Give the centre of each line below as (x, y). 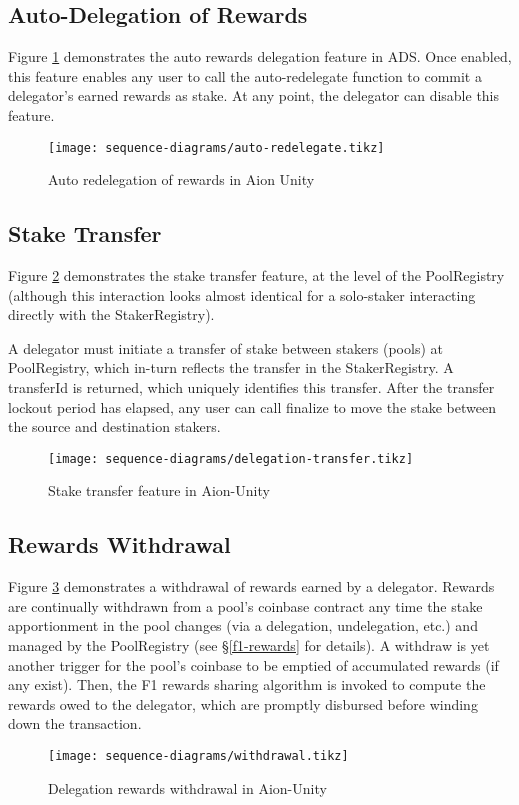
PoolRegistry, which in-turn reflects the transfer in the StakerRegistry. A (231, 367)
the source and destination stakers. (114, 426)
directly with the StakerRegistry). (111, 314)
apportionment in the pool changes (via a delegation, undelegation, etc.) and (243, 625)
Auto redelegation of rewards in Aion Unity (181, 179)
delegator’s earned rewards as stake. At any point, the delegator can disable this (254, 95)
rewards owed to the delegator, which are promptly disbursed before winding (243, 703)
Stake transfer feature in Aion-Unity (159, 490)
